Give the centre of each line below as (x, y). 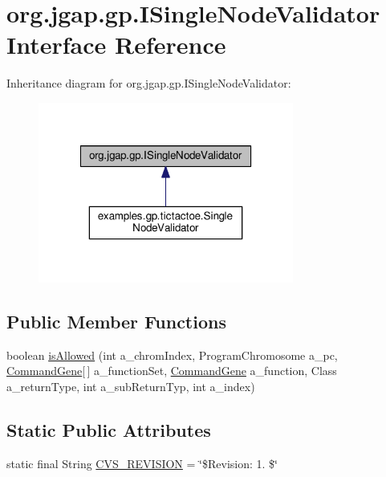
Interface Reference (116, 45)
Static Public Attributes (109, 429)
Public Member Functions (116, 321)
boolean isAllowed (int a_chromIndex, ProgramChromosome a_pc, (172, 355)
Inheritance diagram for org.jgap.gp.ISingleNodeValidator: (149, 83)
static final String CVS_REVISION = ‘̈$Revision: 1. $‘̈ (142, 463)
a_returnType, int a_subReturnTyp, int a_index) (131, 386)
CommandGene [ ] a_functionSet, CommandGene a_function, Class (172, 371)
